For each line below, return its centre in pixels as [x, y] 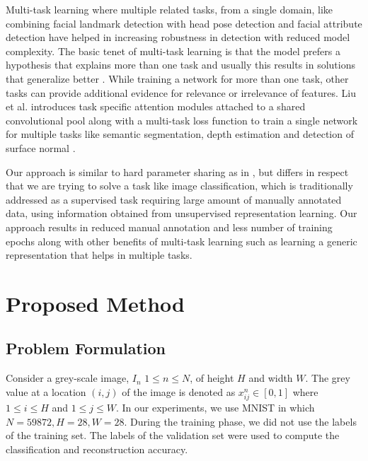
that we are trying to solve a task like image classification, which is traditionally [179, 186]
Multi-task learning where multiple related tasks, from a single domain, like [169, 9]
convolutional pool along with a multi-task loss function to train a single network [182, 120]
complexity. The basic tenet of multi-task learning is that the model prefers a [173, 51]
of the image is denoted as [179, 391]
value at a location [46, 391]
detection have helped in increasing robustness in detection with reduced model [178, 37]
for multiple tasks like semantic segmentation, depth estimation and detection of [180, 134]
